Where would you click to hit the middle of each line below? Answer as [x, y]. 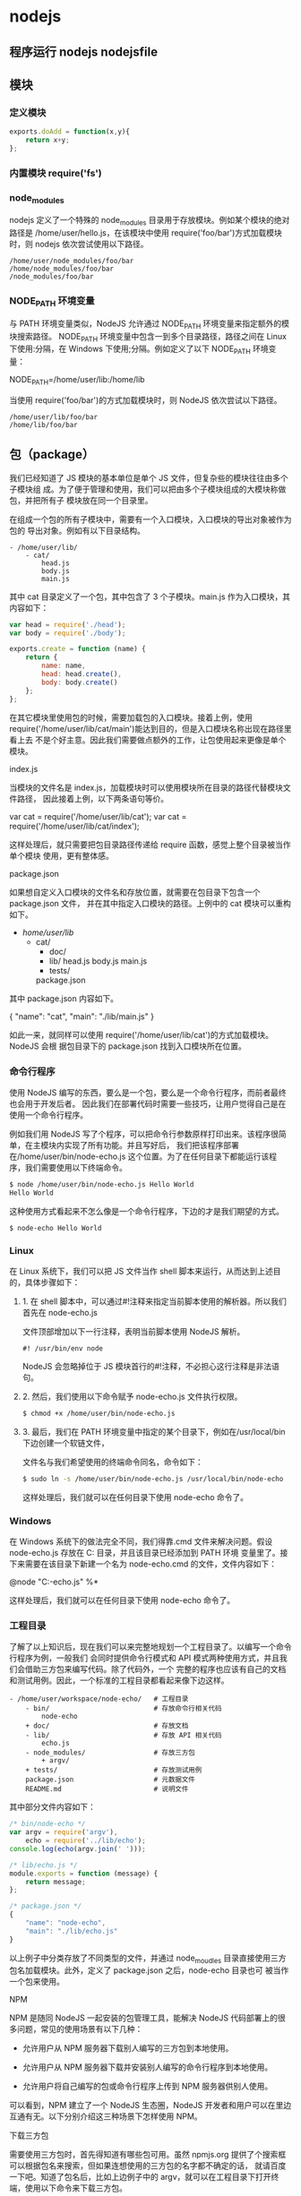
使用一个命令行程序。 [48, 1115]
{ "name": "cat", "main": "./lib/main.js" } [82, 1016]
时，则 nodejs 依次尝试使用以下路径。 [79, 244]
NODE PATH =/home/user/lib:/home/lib [77, 381]
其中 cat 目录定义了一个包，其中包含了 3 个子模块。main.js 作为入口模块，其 [150, 596]
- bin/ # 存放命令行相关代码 [124, 1709]
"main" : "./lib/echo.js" [72, 1931]
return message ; [56, 1882]
